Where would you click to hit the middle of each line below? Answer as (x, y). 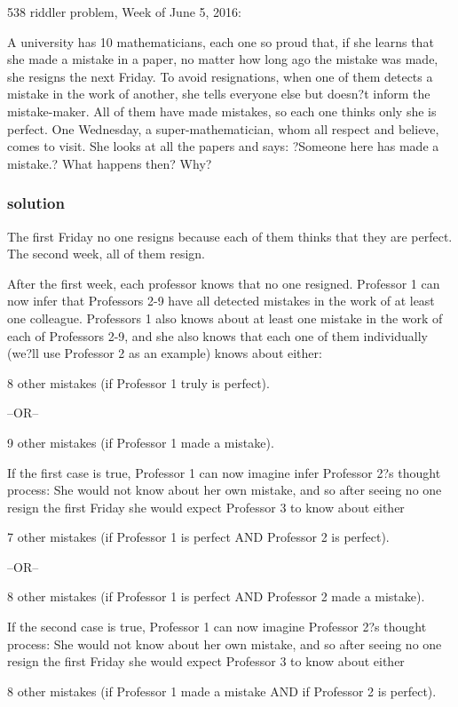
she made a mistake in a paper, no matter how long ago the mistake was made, (223, 59)
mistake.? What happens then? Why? (110, 163)
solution (36, 203)
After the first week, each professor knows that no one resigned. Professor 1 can (224, 283)
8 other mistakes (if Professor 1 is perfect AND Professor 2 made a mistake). (216, 596)
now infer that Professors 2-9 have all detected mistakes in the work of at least (221, 301)
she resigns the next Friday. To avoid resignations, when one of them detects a (220, 76)
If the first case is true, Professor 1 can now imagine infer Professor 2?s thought (224, 472)
